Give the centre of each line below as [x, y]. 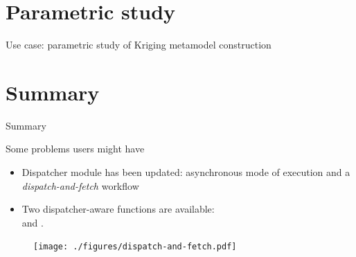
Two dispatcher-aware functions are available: [118, 209]
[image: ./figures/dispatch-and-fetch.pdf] [135, 247]
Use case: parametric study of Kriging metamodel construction [139, 45]
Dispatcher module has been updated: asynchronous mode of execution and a [186, 172]
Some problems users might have [75, 149]
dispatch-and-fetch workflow [80, 185]
